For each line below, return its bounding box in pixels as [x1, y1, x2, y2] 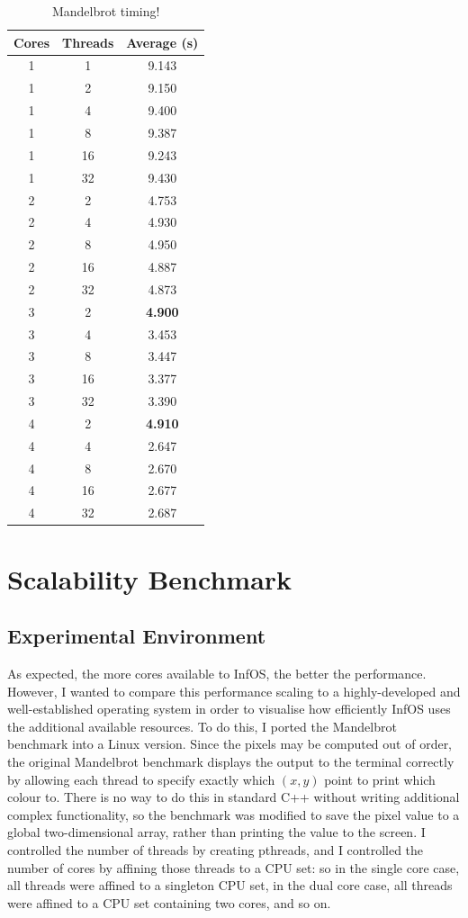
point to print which [324, 769, 436, 788]
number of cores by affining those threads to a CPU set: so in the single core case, [7, 858, 460, 877]
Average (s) [126, 32, 199, 51]
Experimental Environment [7, 622, 266, 650]
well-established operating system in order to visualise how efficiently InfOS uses [7, 699, 451, 718]
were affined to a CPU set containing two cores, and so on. [7, 893, 331, 912]
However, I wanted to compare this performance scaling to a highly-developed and [7, 681, 461, 700]
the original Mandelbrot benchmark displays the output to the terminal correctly [7, 751, 454, 770]
